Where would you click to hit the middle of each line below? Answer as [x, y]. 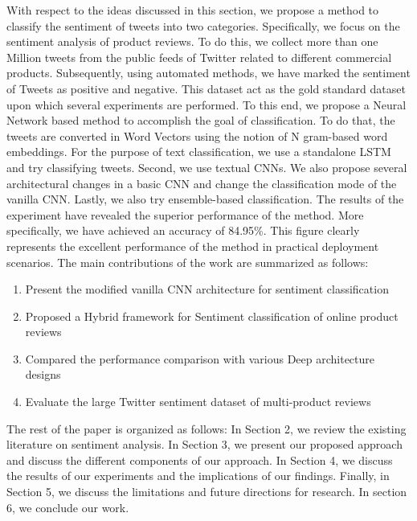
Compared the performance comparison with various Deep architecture [200, 358]
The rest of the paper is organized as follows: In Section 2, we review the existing [206, 428]
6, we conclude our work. [68, 507]
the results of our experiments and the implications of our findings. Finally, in [198, 476]
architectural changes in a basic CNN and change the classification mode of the [202, 183]
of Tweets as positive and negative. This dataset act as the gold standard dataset [206, 88]
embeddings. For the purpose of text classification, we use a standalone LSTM [199, 152]
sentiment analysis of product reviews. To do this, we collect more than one [192, 41]
